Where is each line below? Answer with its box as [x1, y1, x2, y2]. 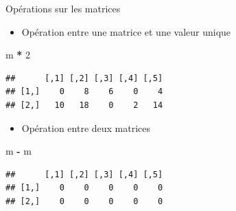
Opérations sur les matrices [5, 1, 121, 15]
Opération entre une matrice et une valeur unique [21, 24, 231, 38]
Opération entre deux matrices [21, 120, 151, 135]
